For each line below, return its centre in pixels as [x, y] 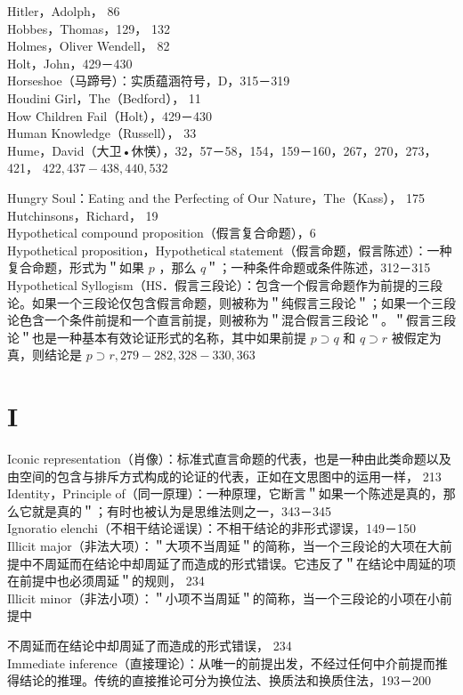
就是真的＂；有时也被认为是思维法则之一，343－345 [181, 510]
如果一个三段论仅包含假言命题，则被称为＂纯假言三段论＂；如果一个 [231, 302]
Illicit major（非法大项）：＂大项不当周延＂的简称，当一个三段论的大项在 [217, 545]
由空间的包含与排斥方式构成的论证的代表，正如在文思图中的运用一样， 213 [224, 476]
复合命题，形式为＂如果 [76, 267]
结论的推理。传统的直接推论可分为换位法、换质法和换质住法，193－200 [225, 680]
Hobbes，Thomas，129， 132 [89, 28]
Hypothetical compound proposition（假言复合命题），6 [162, 233]
